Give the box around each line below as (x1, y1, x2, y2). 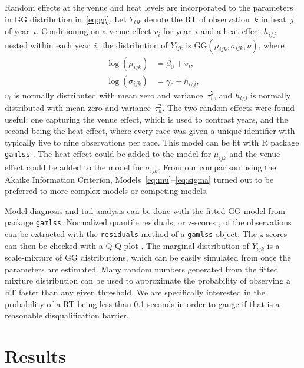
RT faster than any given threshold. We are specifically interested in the (5, 285, 266, 298)
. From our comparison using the (158, 161, 276, 173)
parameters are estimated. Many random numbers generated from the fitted (5, 262, 279, 275)
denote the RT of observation (144, 12, 250, 25)
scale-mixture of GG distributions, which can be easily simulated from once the (5, 251, 291, 264)
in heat (260, 12, 286, 25)
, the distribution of (97, 38, 168, 51)
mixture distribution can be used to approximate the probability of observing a (5, 274, 291, 287)
